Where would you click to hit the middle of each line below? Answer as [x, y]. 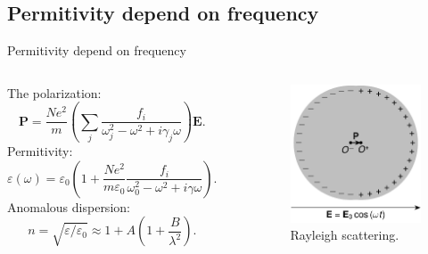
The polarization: [54, 92]
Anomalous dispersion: [69, 206]
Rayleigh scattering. [345, 235]
